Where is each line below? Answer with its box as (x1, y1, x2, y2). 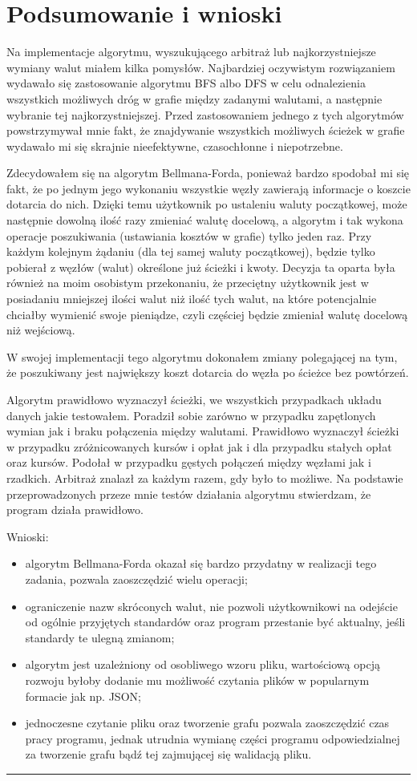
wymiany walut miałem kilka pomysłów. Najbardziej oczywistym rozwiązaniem (6, 59, 395, 75)
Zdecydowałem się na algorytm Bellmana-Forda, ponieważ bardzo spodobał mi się (6, 164, 410, 181)
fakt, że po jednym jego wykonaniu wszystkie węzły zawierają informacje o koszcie (6, 180, 411, 196)
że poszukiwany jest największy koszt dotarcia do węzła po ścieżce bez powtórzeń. (6, 364, 409, 381)
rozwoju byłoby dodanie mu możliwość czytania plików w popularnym (25, 671, 370, 688)
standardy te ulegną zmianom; (25, 629, 175, 645)
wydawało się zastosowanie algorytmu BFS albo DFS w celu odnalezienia (6, 75, 366, 91)
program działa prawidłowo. (6, 501, 144, 518)
